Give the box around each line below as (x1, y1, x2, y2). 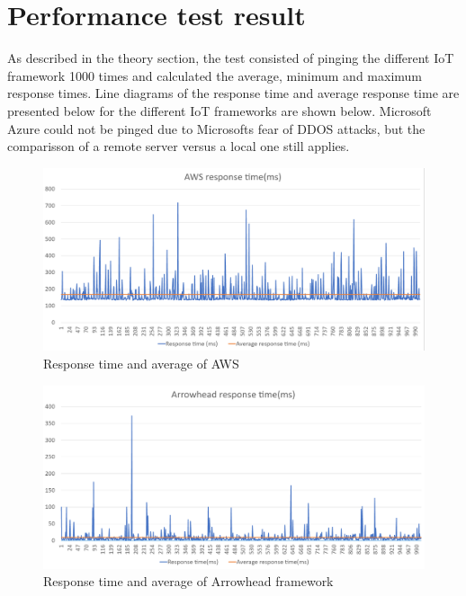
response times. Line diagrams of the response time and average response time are (7, 84, 460, 102)
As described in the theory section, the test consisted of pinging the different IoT (7, 49, 454, 67)
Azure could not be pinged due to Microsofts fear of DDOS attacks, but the (7, 119, 426, 138)
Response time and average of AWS (43, 354, 239, 372)
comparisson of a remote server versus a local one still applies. (7, 137, 350, 156)
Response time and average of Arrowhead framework (43, 572, 334, 591)
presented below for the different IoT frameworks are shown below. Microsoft (7, 101, 432, 120)
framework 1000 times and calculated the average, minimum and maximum (7, 66, 422, 85)
